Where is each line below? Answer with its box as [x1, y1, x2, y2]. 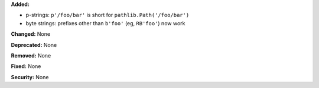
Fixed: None [11, 63, 41, 70]
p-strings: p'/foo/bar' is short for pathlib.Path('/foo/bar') [25, 12, 190, 19]
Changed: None [11, 31, 50, 38]
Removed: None [11, 52, 51, 59]
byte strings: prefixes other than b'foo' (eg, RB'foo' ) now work [25, 19, 185, 26]
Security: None [11, 73, 49, 80]
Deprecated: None [11, 41, 57, 48]
